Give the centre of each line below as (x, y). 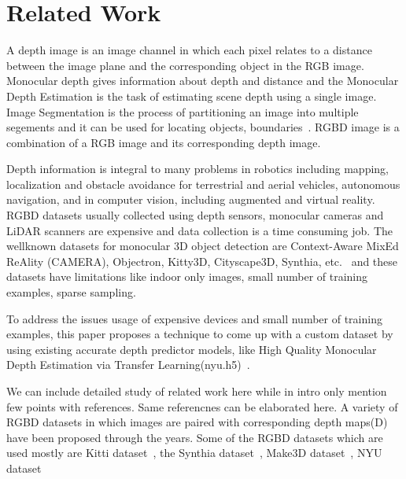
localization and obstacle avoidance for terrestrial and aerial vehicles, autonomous (203, 184)
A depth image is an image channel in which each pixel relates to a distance (189, 50)
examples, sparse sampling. (71, 292)
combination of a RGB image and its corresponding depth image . (164, 142)
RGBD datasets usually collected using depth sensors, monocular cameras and (195, 215)
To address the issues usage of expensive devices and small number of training (194, 318)
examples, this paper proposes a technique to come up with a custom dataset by (200, 334)
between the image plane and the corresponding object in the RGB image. (185, 65)
